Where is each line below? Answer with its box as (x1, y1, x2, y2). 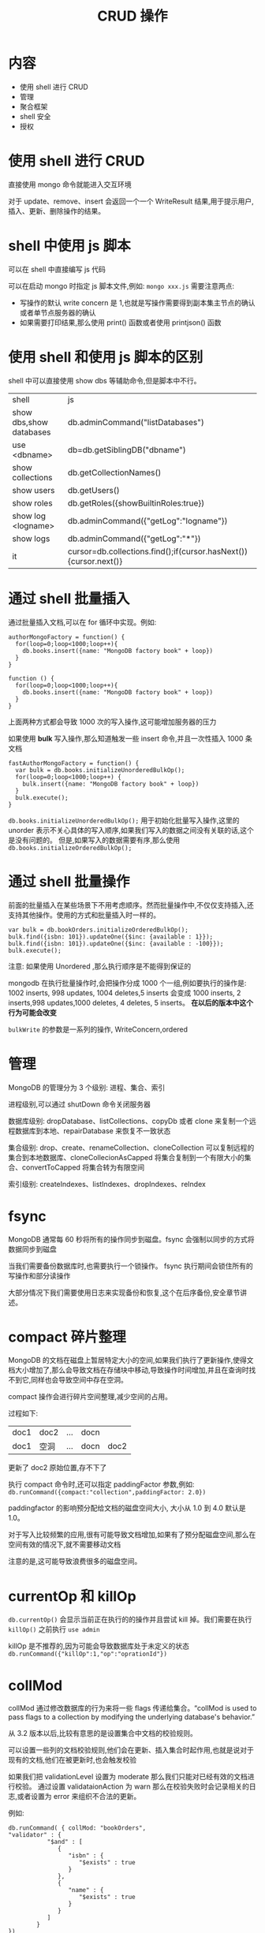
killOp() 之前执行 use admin (8, 1625, 100, 1634)
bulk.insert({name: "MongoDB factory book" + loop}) (22, 780, 200, 788)
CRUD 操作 (97, 7, 168, 25)
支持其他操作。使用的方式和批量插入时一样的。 (8, 910, 160, 920)
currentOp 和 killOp (8, 1587, 136, 1605)
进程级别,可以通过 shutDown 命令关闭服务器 (8, 1099, 151, 1109)
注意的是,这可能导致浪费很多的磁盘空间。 (8, 1557, 142, 1566)
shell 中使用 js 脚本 (8, 237, 132, 255)
